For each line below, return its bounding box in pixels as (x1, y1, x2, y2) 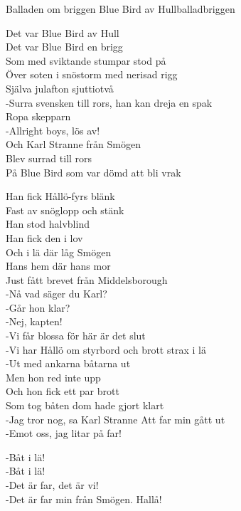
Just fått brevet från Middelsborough (6, 272, 168, 287)
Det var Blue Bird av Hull (6, 25, 119, 40)
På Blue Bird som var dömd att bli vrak (6, 164, 181, 179)
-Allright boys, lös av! (6, 122, 100, 137)
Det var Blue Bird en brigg (6, 39, 123, 54)
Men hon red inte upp (6, 369, 101, 384)
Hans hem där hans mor (6, 258, 111, 273)
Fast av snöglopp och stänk (6, 202, 124, 217)
